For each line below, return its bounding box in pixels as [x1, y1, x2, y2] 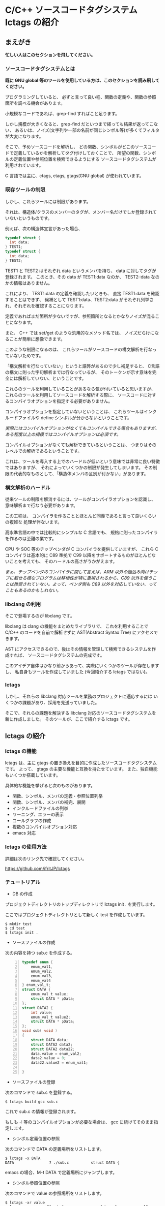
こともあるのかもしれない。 [5, 588, 61, 593]
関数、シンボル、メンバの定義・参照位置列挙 [12, 793, 103, 799]
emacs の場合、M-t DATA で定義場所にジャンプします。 [5, 1169, 117, 1175]
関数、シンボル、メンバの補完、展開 [12, 799, 86, 805]
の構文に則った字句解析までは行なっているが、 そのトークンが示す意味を [5, 369, 152, 375]
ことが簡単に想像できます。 [9, 336, 65, 342]
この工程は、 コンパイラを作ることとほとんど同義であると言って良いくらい [5, 513, 157, 519]
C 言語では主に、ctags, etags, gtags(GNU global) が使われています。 [5, 173, 144, 179]
